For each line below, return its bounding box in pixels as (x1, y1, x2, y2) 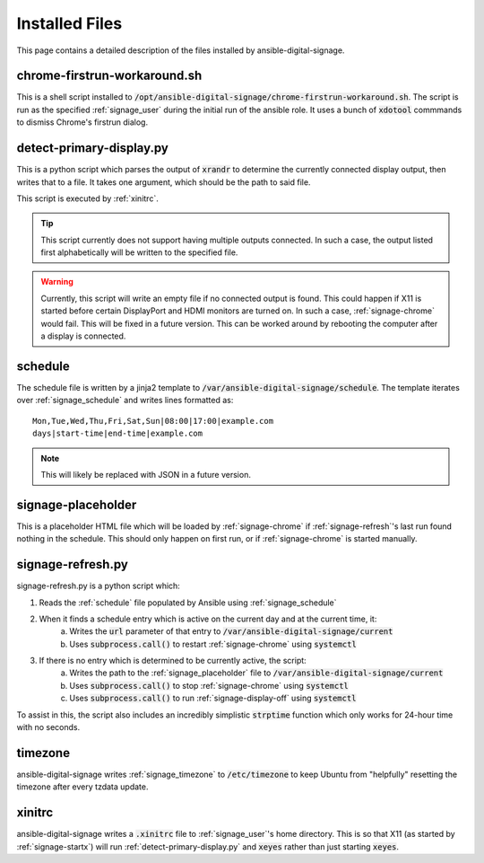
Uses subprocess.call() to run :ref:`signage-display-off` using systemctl (69, 692, 357, 704)
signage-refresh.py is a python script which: (16, 580, 181, 592)
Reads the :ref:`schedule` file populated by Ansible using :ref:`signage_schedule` (39, 597, 337, 608)
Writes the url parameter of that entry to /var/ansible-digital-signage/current (69, 626, 393, 637)
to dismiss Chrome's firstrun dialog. (16, 117, 148, 128)
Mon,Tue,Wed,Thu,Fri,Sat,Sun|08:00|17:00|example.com (32, 416, 273, 426)
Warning (40, 277, 73, 287)
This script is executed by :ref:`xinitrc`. (16, 193, 159, 204)
